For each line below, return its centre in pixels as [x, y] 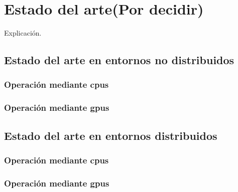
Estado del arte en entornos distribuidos [111, 135]
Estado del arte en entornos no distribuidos [119, 60]
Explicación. [23, 33]
